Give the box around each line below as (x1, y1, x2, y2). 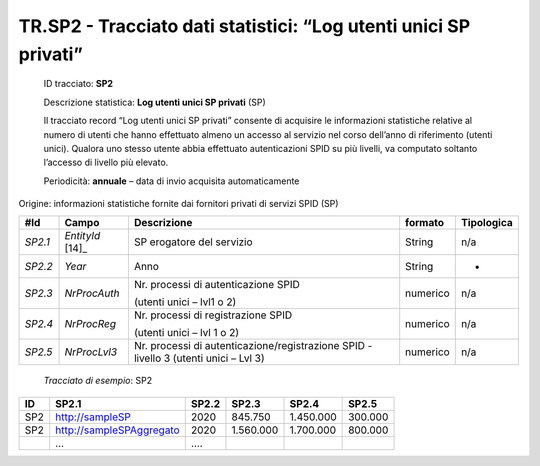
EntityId (64, 229, 101, 243)
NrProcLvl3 (64, 345, 118, 359)
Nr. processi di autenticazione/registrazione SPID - (133, 339, 373, 353)
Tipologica (460, 216, 514, 230)
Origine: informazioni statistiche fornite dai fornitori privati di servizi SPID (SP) (18, 198, 339, 210)
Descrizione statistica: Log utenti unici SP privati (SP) (43, 96, 267, 108)
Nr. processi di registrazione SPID (133, 308, 293, 322)
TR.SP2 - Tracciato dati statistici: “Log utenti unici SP (18, 15, 471, 37)
